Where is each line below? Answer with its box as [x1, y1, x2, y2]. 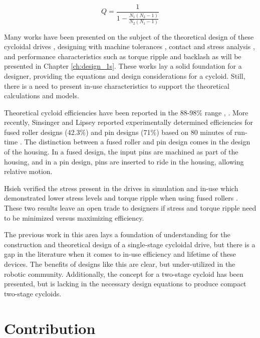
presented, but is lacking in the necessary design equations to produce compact [4, 278, 246, 289]
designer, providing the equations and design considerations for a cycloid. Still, [4, 70, 245, 81]
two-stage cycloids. [4, 288, 62, 298]
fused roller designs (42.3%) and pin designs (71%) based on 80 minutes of [4, 126, 232, 137]
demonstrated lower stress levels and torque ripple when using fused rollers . [4, 193, 238, 203]
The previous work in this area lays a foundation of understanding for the [4, 229, 230, 240]
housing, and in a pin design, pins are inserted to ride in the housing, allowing [4, 156, 244, 166]
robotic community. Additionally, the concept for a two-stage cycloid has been [4, 268, 243, 279]
